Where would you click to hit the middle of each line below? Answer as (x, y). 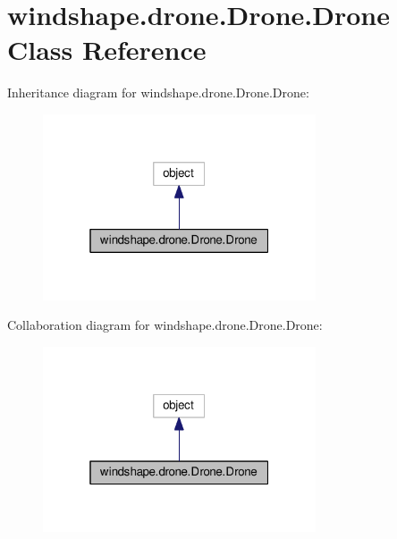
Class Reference (107, 50)
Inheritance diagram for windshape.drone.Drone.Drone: (158, 93)
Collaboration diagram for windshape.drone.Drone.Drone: (165, 325)
